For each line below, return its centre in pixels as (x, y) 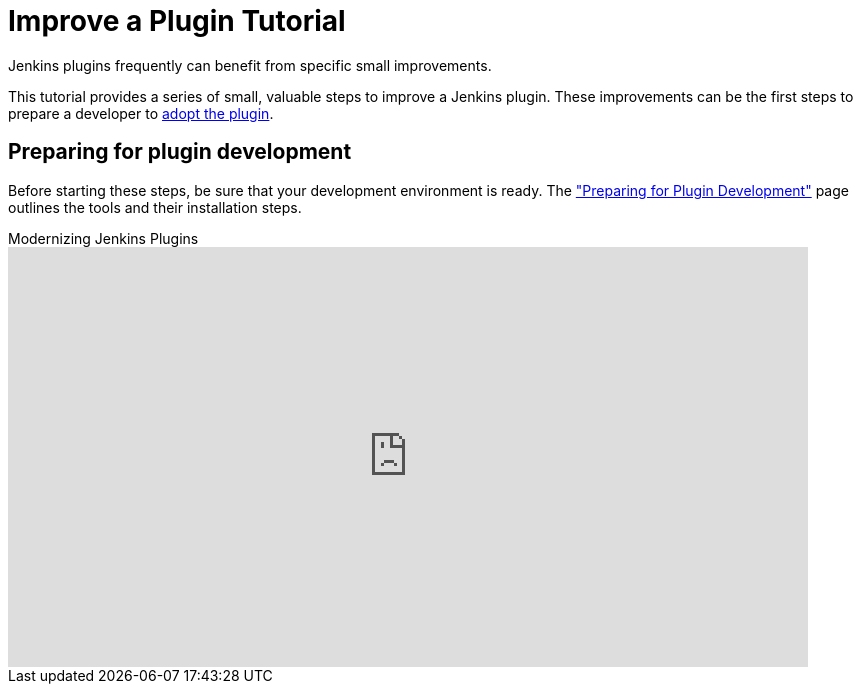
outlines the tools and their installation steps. (155, 207)
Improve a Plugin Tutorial (177, 21)
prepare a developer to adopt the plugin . (141, 113)
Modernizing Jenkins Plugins (103, 238)
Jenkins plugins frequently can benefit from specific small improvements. (250, 65)
